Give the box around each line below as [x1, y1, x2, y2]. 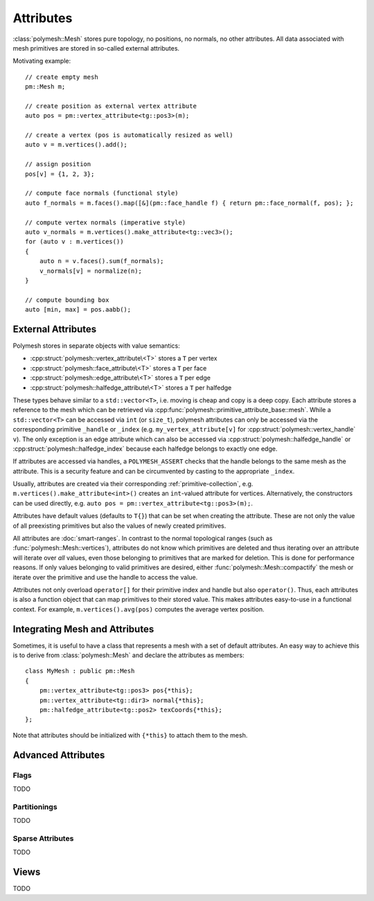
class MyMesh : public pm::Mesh [25, 667, 135, 675]
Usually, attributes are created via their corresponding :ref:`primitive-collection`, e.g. [12, 480, 253, 488]
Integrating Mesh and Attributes [12, 623, 154, 635]
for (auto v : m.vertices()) [25, 238, 124, 246]
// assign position [25, 160, 91, 168]
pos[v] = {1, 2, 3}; [25, 170, 95, 178]
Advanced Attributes [12, 749, 105, 761]
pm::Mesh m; [25, 83, 66, 91]
